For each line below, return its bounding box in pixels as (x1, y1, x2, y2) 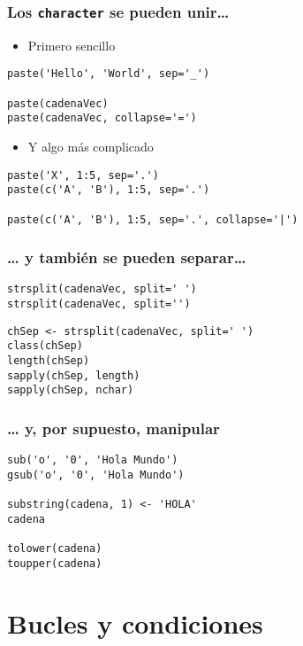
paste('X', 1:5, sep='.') (7, 168, 159, 182)
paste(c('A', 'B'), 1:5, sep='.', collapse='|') (7, 213, 299, 226)
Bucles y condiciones (7, 604, 263, 641)
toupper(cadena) (7, 556, 102, 570)
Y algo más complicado (27, 137, 154, 155)
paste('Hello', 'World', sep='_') (7, 67, 210, 81)
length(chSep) (7, 354, 90, 368)
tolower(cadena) (7, 542, 102, 556)
